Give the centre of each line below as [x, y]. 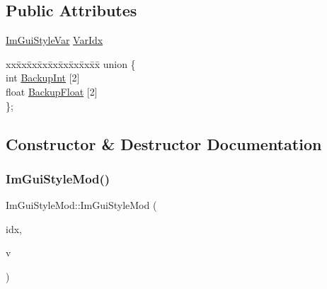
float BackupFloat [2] [52, 91]
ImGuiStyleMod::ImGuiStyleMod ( [81, 205]
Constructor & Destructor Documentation [164, 143]
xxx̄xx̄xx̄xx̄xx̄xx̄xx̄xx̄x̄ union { [71, 63]
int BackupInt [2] [43, 78]
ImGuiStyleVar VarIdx [54, 40]
